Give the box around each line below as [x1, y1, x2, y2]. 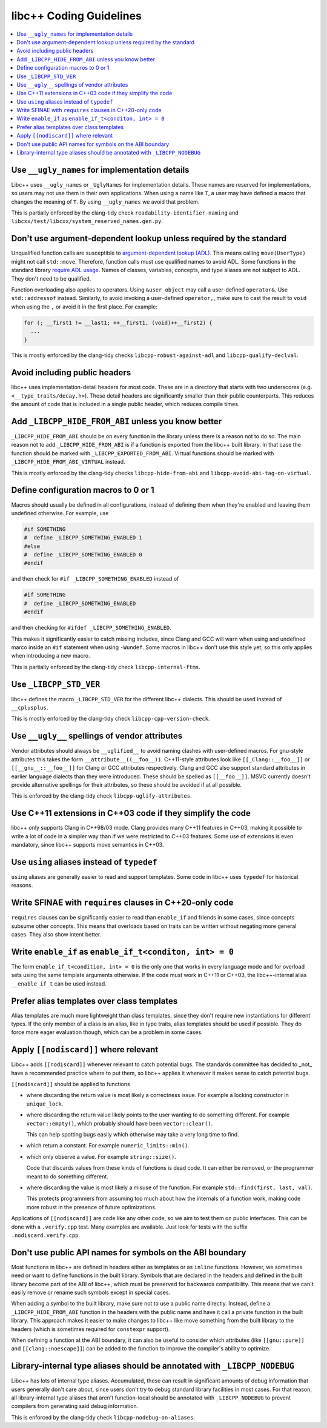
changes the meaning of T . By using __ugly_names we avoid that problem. [11, 198, 200, 205]
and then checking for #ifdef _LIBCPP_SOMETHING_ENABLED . [11, 624, 172, 632]
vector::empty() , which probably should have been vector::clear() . [26, 1119, 213, 1127]
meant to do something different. [26, 1173, 108, 1180]
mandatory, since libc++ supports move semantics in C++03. [11, 841, 164, 849]
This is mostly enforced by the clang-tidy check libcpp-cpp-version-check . [11, 715, 210, 722]
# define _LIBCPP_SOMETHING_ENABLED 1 [24, 534, 142, 541]
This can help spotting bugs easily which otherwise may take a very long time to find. [26, 1131, 239, 1138]
